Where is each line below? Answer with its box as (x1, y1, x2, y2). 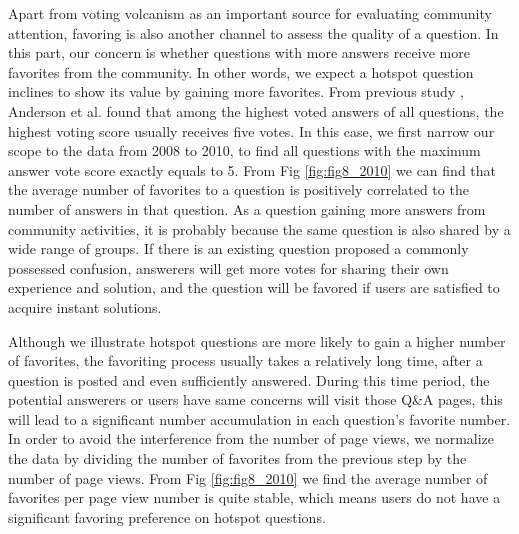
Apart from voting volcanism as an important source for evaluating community (8, 3, 492, 23)
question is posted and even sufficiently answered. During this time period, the (8, 369, 490, 390)
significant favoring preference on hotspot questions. (8, 506, 326, 527)
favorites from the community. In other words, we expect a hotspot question (8, 61, 474, 82)
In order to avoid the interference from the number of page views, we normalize (8, 428, 495, 449)
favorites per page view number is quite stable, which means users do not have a (8, 487, 501, 508)
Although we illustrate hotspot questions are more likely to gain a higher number (8, 330, 506, 351)
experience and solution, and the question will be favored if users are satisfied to (8, 277, 500, 298)
